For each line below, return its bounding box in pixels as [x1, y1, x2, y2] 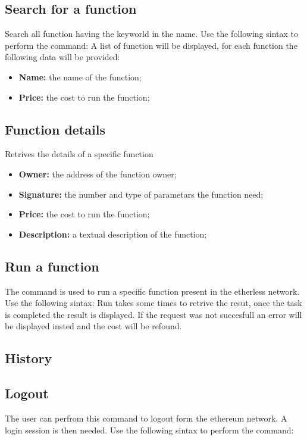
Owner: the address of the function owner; [18, 167, 177, 180]
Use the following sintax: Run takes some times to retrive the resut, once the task [5, 297, 302, 309]
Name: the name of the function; [18, 70, 142, 83]
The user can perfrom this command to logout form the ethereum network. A [5, 411, 287, 424]
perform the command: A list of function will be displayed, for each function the [5, 39, 297, 51]
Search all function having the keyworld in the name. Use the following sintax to [5, 27, 298, 40]
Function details [5, 120, 105, 138]
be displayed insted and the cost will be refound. [5, 320, 182, 332]
